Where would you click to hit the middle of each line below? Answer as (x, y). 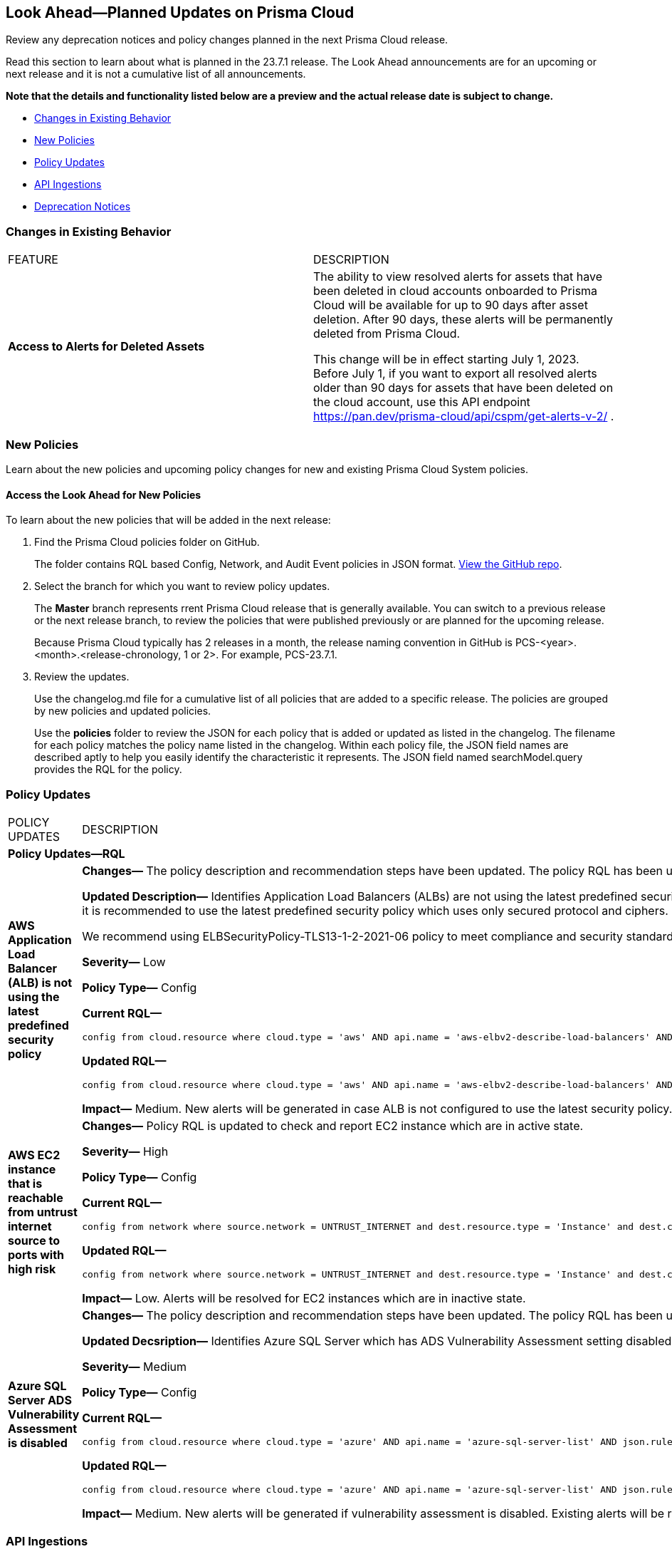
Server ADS (40, 1400)
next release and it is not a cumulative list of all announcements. (156, 74)
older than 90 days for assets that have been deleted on (463, 388)
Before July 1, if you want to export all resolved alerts (455, 374)
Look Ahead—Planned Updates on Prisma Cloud (180, 12)
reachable (36, 1197)
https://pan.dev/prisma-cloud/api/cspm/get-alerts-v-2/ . (464, 416)
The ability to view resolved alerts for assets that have (458, 277)
